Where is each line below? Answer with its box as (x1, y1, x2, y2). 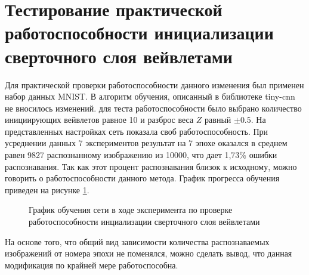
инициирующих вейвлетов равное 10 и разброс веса (5, 113, 194, 126)
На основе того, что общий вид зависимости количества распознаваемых (5, 235, 270, 248)
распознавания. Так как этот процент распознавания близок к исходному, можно (5, 160, 297, 172)
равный (205, 113, 231, 126)
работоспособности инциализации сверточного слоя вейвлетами (29, 215, 260, 228)
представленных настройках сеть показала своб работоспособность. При (5, 125, 268, 137)
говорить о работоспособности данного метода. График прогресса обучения (5, 172, 280, 184)
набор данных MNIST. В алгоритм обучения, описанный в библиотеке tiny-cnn (5, 90, 295, 103)
